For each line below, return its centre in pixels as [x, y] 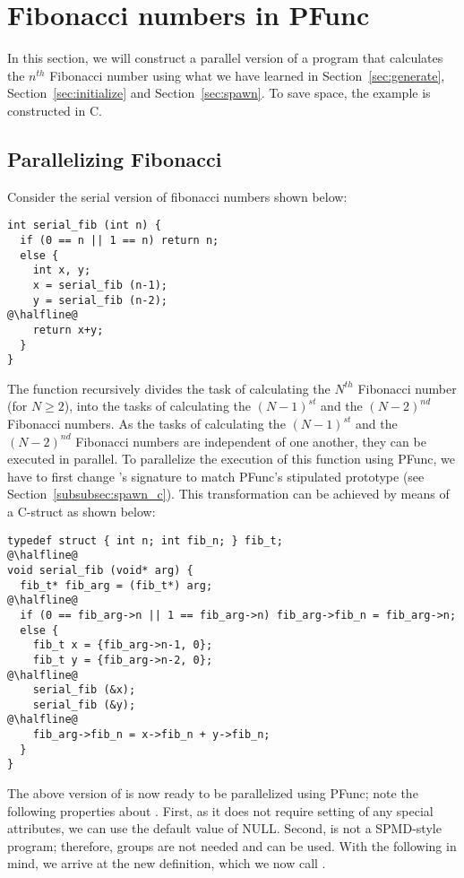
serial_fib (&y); [84, 704]
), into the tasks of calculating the [158, 406]
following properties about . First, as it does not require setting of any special [220, 810]
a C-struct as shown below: [82, 512]
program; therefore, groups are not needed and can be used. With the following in [232, 845]
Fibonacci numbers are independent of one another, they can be [251, 441]
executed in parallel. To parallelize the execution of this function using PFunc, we [231, 459]
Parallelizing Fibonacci [115, 158]
